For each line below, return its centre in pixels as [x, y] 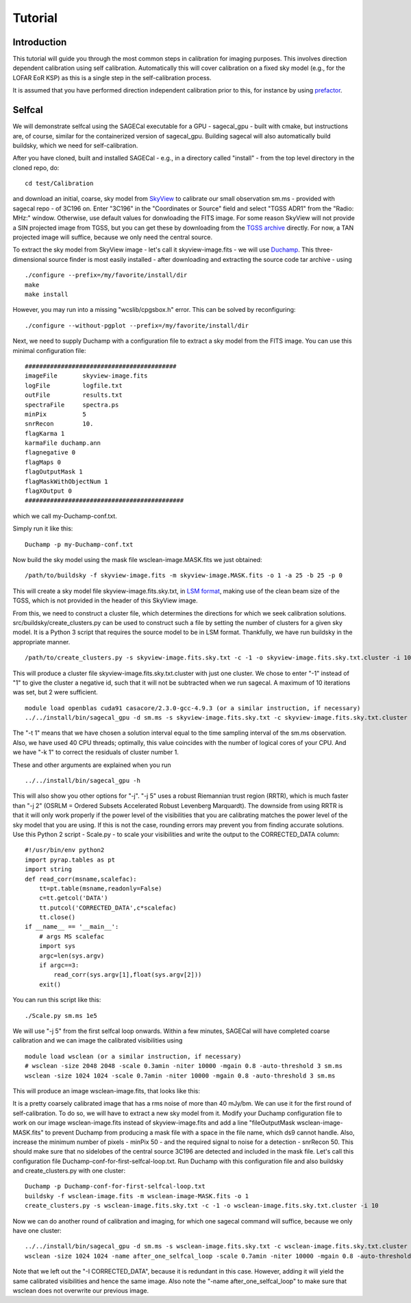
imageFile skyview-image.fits [86, 376]
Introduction [40, 42]
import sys [57, 946]
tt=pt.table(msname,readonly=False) [100, 888]
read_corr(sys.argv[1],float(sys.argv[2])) [128, 975]
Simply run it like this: [43, 528]
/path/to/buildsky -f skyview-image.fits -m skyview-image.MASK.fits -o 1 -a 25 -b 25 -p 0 [184, 575]
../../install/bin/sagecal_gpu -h [83, 781]
